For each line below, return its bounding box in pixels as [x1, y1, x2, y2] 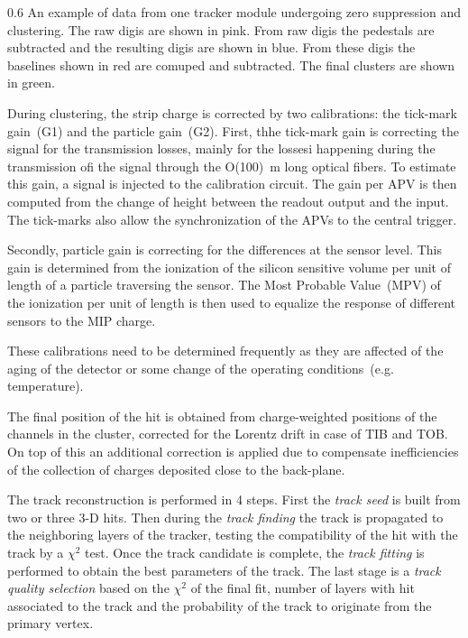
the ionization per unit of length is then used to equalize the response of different [7, 292, 456, 311]
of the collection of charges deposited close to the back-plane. [7, 459, 345, 478]
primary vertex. [7, 614, 94, 633]
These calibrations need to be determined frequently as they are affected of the [7, 341, 444, 360]
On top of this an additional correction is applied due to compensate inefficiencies [7, 442, 459, 461]
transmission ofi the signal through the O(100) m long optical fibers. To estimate [7, 156, 456, 175]
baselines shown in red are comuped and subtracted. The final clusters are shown [7, 55, 455, 74]
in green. [7, 73, 55, 92]
